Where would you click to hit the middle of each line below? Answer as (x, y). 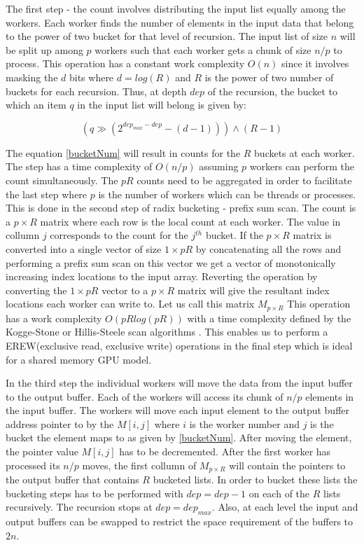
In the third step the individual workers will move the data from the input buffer (179, 383)
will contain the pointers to (287, 465)
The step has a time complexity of (79, 166)
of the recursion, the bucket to (273, 91)
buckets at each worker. (304, 152)
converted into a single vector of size (84, 248)
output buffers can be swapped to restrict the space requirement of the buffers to (180, 522)
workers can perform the (302, 166)
